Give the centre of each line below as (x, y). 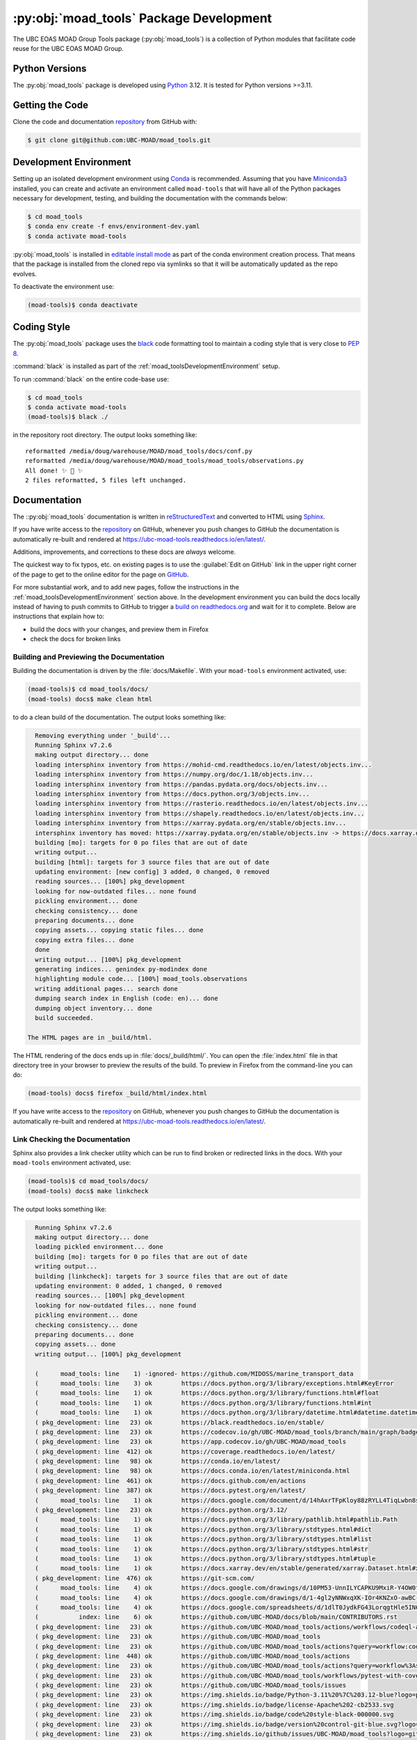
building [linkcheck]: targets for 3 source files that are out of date (162, 1276)
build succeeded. (64, 1018)
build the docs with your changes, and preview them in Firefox (119, 629)
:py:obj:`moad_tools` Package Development (142, 18)
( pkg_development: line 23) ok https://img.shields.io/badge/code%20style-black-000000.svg (214, 1715)
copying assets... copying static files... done (120, 930)
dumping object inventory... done (94, 1008)
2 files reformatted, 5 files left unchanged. (106, 480)
